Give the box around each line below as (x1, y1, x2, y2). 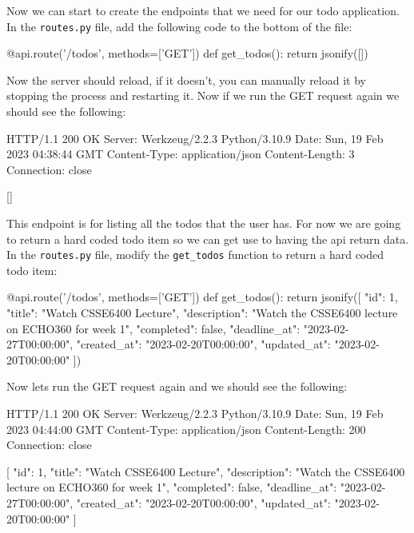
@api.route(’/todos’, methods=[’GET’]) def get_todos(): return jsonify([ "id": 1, (6, 288, 398, 305)
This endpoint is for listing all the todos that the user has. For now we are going (6, 215, 401, 231)
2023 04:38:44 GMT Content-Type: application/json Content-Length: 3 (6, 145, 355, 162)
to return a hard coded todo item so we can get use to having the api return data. (6, 230, 409, 247)
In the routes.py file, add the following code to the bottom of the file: (6, 18, 352, 34)
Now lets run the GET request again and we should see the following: (6, 378, 348, 395)
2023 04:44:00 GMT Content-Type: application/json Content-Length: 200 (6, 420, 366, 437)
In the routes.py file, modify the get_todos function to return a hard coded (6, 246, 384, 263)
